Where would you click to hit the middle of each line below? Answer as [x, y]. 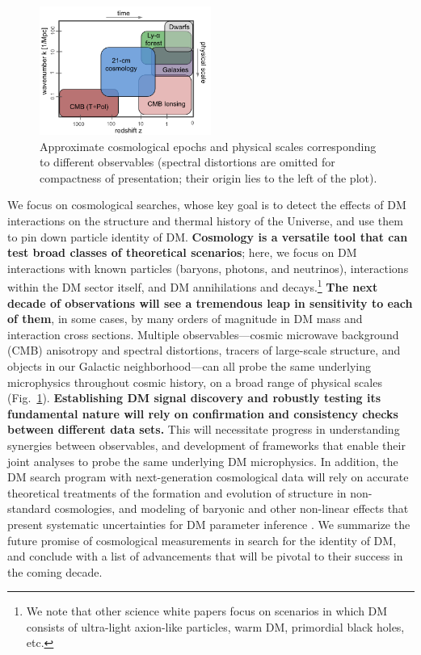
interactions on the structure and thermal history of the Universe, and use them [205, 220]
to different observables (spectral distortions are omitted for [187, 162]
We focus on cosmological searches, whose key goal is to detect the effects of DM [207, 205]
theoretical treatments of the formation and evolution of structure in [177, 492]
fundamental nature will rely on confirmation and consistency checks [203, 413]
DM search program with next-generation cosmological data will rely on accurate [208, 477]
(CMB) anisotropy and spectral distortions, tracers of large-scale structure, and [204, 350]
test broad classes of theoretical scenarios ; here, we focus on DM [182, 252]
